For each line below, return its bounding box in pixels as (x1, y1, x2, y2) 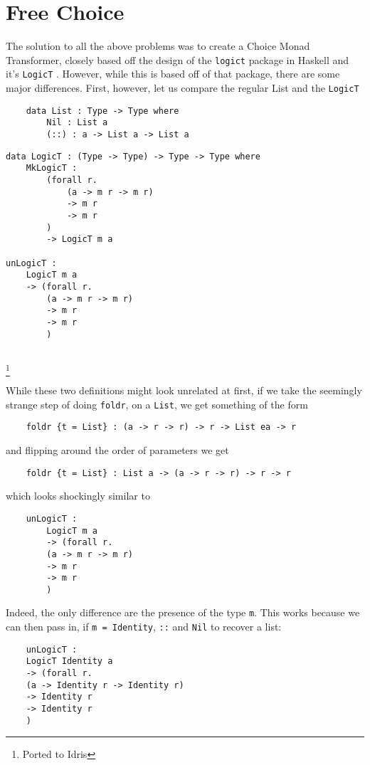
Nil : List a (46, 117, 108, 128)
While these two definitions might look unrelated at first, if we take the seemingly (6, 383, 362, 398)
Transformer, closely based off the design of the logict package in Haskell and (6, 52, 349, 67)
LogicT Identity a (26, 656, 113, 667)
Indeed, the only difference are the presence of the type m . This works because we (6, 605, 360, 620)
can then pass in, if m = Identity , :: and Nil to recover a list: (6, 619, 282, 634)
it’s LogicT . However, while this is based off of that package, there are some (6, 66, 340, 81)
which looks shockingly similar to (6, 488, 150, 503)
